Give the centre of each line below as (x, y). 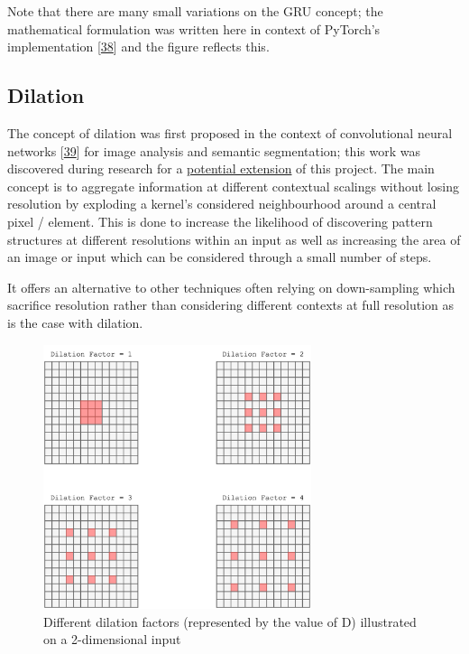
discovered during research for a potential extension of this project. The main (221, 168)
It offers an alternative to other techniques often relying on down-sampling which (231, 287)
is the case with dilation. (75, 322)
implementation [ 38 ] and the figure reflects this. (138, 47)
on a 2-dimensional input (112, 639)
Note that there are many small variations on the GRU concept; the (195, 11)
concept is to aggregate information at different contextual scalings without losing (233, 186)
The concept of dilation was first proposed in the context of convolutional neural (230, 132)
